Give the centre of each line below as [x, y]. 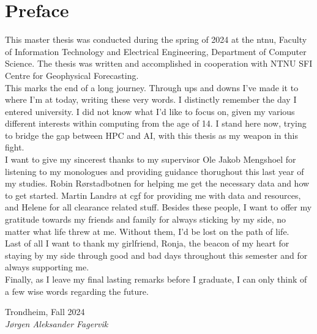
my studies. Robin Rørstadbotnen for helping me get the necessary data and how [157, 183]
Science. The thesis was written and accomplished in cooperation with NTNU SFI [159, 63]
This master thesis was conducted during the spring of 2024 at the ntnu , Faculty [156, 39]
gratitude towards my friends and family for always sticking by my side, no [146, 219]
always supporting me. [47, 267]
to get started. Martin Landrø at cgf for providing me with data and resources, [153, 195]
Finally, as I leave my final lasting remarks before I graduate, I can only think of [156, 279]
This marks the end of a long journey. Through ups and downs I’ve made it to [152, 87]
